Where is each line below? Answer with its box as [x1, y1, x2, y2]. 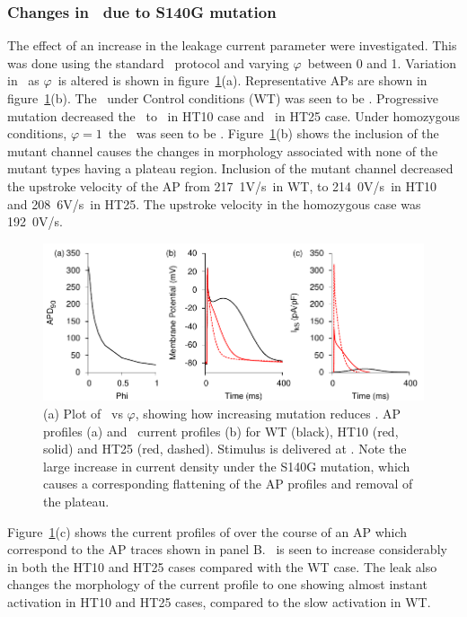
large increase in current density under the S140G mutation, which [43, 456, 410, 475]
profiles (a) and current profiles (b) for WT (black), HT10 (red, [43, 421, 399, 440]
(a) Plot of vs [43, 403, 123, 422]
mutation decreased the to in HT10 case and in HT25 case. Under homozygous [7, 106, 460, 125]
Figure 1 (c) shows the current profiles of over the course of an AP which [7, 522, 408, 541]
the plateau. [43, 491, 110, 510]
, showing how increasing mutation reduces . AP [135, 403, 401, 422]
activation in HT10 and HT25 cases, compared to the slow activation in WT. [7, 592, 431, 611]
